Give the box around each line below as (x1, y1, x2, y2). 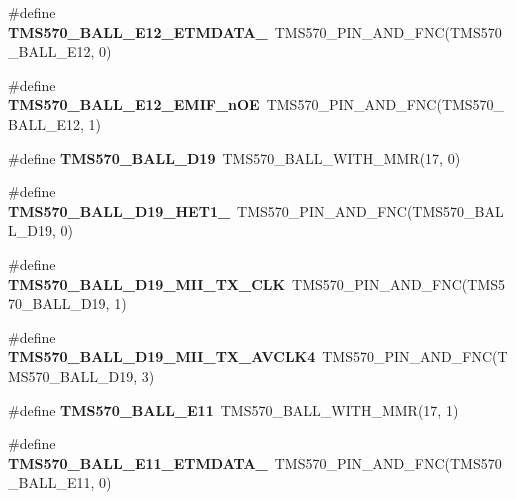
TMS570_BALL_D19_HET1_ (8, 200, 231, 221)
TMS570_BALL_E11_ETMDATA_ (8, 452, 268, 473)
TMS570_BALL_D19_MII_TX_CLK (8, 273, 286, 294)
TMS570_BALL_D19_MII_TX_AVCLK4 (8, 346, 316, 367)
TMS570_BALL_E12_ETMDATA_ (8, 21, 268, 42)
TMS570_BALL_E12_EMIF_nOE (8, 94, 260, 115)
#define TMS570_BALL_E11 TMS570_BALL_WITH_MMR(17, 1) (8, 399, 459, 420)
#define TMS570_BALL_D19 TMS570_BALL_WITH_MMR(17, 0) (8, 147, 461, 168)
